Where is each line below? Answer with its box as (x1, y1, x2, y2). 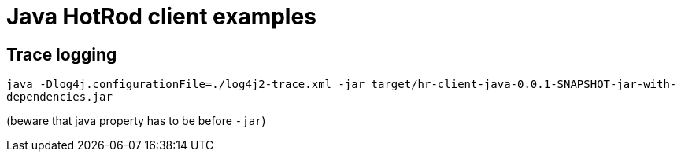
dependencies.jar (6, 90, 113, 104)
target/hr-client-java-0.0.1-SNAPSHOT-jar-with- (371, 78, 677, 91)
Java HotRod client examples (6, 3, 316, 30)
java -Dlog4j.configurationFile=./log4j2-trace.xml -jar (6, 78, 365, 91)
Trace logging (6, 44, 117, 64)
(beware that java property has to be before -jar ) (6, 114, 266, 128)
